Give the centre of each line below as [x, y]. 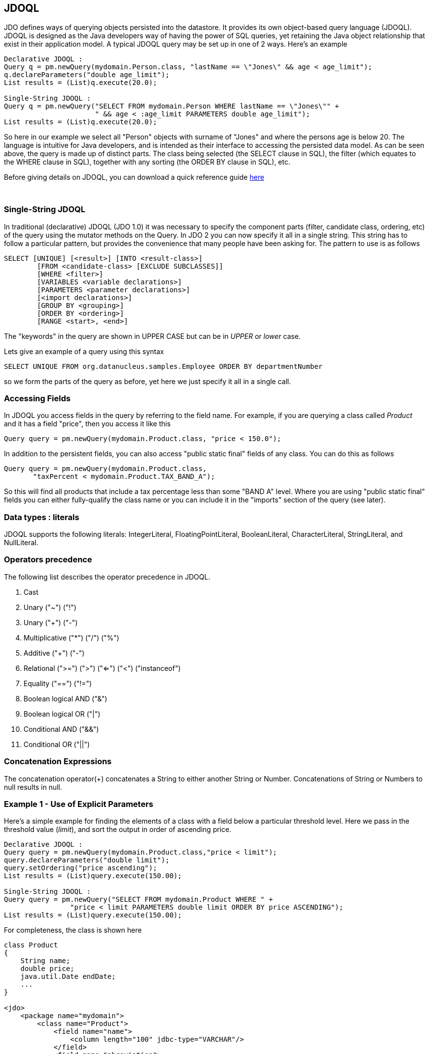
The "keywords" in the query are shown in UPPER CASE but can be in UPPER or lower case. [152, 336]
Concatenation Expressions [58, 762]
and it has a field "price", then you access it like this [87, 424]
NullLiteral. [21, 543]
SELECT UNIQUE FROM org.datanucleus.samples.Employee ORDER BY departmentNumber [163, 366]
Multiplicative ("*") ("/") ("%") [71, 638]
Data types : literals [42, 517]
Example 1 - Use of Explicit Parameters [79, 804]
